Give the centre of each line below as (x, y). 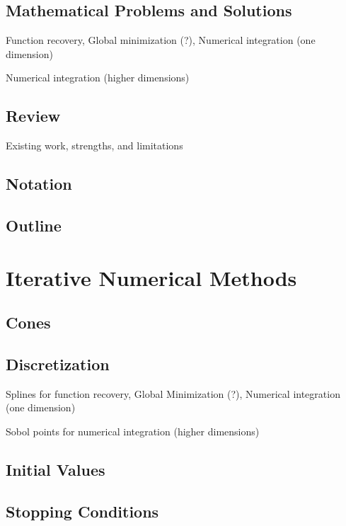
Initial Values (56, 469)
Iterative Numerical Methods (151, 277)
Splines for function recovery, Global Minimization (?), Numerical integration (173, 393)
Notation (39, 184)
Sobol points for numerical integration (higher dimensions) (133, 431)
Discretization (58, 364)
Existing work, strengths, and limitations (94, 145)
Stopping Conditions (82, 511)
